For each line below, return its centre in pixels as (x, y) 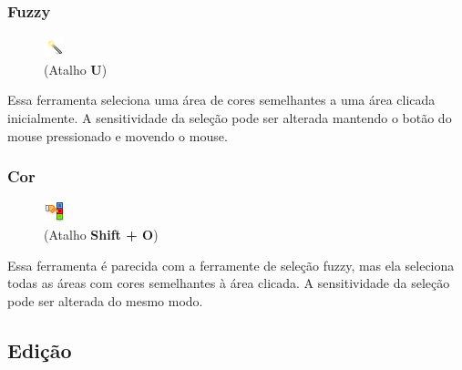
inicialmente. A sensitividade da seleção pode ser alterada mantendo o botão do (230, 118)
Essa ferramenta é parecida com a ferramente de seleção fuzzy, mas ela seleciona (231, 265)
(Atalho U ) (76, 69)
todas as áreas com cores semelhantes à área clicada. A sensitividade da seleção (229, 283)
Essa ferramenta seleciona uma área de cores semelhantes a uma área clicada (221, 100)
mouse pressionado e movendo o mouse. (118, 135)
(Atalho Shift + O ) (101, 234)
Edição (40, 349)
